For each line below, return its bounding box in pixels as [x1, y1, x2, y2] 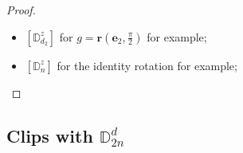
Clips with [6, 123, 93, 147]
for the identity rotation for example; [57, 57, 237, 73]
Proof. [6, 2, 36, 18]
